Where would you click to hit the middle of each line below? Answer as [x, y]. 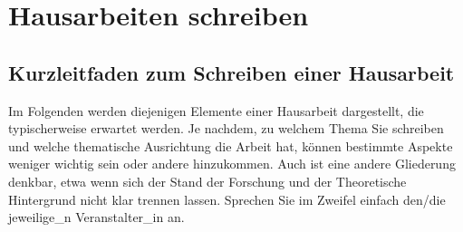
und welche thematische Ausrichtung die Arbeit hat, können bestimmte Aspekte [231, 145]
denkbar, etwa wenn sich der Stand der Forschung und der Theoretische [207, 181]
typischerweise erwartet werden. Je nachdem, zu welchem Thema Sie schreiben [226, 128]
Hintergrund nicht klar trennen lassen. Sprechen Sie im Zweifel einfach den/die [227, 199]
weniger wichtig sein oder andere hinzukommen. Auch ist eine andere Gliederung [232, 164]
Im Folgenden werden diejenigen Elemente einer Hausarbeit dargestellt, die [216, 110]
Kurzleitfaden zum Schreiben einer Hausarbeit [231, 72]
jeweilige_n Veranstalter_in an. [96, 217]
